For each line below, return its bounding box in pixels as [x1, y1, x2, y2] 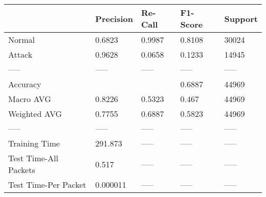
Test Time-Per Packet [8, 179, 86, 190]
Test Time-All [8, 152, 58, 164]
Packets [8, 164, 35, 176]
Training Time [8, 137, 60, 149]
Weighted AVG [8, 108, 62, 119]
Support [224, 12, 258, 24]
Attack [8, 48, 33, 60]
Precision [95, 12, 133, 24]
